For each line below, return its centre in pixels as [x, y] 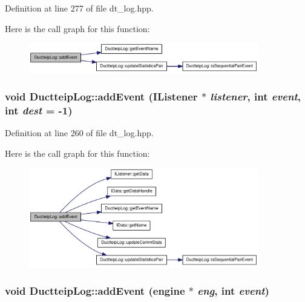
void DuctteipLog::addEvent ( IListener [101, 97]
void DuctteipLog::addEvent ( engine [95, 290]
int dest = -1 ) [39, 110]
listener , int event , [256, 97]
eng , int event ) [233, 290]
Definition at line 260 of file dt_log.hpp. [79, 133]
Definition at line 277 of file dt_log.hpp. [79, 8]
